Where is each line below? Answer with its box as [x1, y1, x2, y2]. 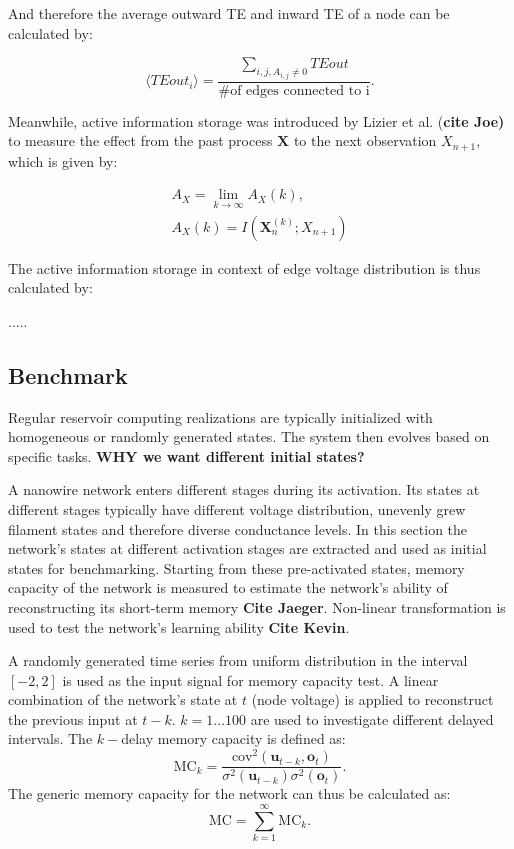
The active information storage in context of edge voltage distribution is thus [8, 257, 481, 278]
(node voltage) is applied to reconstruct [251, 689, 494, 710]
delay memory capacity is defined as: [121, 728, 346, 749]
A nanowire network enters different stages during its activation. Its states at [8, 479, 480, 500]
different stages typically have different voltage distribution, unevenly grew [8, 498, 466, 519]
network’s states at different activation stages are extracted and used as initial [8, 538, 487, 559]
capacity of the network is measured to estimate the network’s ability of [8, 577, 448, 598]
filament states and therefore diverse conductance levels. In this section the [8, 518, 468, 539]
